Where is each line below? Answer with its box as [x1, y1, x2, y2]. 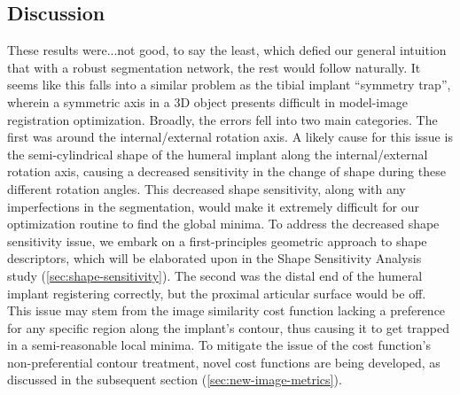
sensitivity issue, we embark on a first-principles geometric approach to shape [7, 231, 427, 250]
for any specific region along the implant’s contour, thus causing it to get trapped [7, 318, 450, 337]
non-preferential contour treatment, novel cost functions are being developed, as [7, 352, 441, 371]
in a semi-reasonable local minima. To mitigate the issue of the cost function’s [7, 336, 432, 354]
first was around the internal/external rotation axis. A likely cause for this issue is [7, 128, 453, 146]
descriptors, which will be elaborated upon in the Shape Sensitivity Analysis [7, 249, 422, 267]
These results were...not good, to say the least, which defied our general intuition [7, 41, 447, 59]
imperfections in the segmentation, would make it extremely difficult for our [7, 197, 420, 215]
